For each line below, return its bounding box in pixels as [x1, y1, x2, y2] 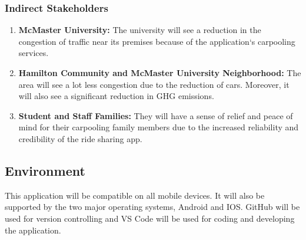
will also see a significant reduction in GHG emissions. [18, 90, 214, 102]
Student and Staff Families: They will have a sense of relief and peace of [18, 109, 293, 121]
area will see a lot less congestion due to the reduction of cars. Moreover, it [18, 78, 290, 90]
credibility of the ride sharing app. [18, 132, 142, 144]
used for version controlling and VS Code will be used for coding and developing [5, 212, 295, 224]
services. [18, 47, 49, 59]
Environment [5, 161, 85, 179]
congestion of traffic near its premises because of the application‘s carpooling [18, 35, 295, 47]
